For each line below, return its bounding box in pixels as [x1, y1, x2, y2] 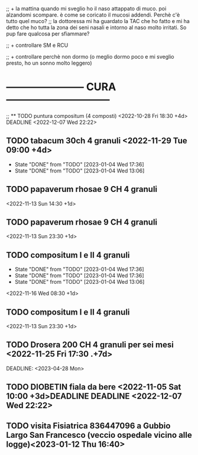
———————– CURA [6, 80, 116, 94]
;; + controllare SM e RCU [6, 41, 69, 49]
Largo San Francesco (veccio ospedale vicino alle [6, 430, 192, 440]
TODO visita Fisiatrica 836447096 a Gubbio [6, 421, 171, 431]
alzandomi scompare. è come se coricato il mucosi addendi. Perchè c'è [6, 11, 180, 18]
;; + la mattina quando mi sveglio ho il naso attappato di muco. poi [6, 5, 167, 12]
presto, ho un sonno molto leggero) [6, 59, 93, 66]
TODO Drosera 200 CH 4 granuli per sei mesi [6, 340, 174, 350]
